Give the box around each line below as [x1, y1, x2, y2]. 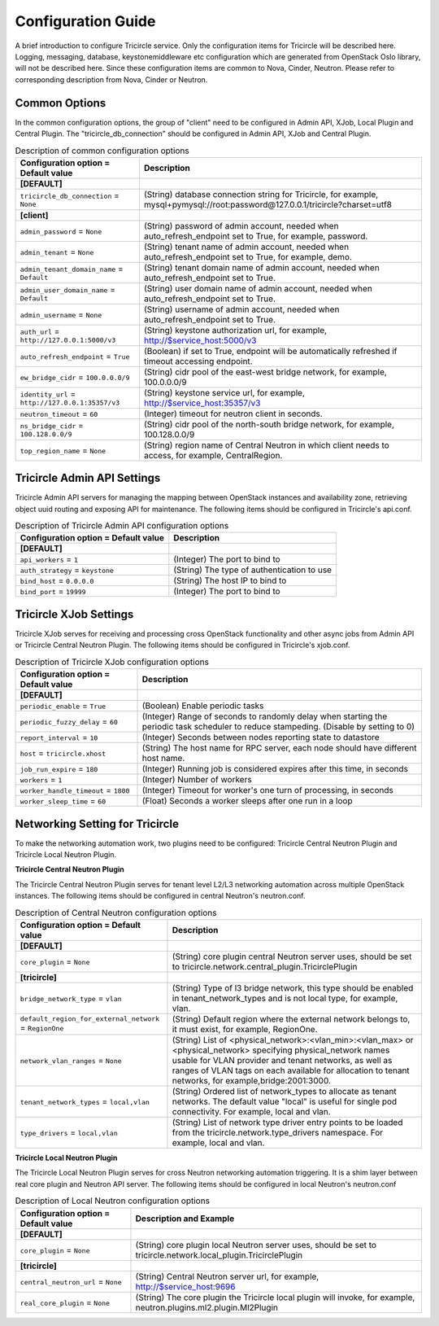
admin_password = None [20, 225, 102, 236]
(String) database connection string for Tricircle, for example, [143, 188, 379, 199]
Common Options [15, 96, 106, 110]
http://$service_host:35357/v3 [143, 397, 261, 409]
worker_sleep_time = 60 [20, 795, 106, 807]
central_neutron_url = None [20, 1276, 122, 1287]
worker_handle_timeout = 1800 [20, 785, 130, 796]
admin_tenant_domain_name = [20, 263, 124, 274]
